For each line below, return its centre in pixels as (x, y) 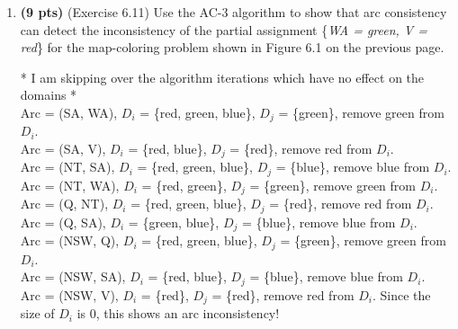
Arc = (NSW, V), (69, 294)
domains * (49, 95)
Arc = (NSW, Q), (70, 240)
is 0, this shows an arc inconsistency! (178, 313)
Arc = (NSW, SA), (73, 276)
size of (37, 313)
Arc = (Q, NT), (64, 204)
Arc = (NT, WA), (70, 185)
